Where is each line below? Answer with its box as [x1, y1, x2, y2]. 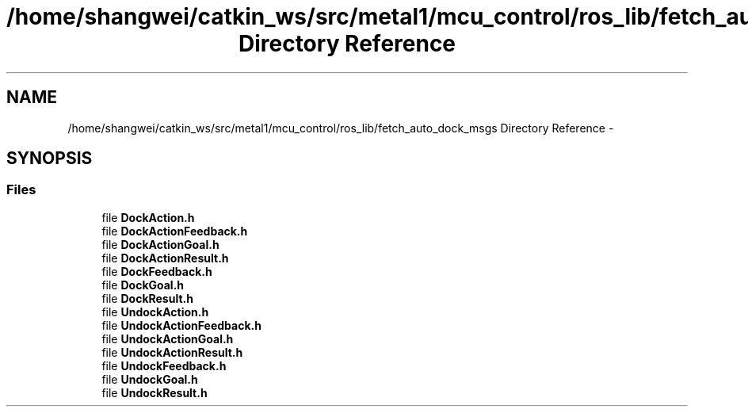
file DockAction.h [101, 210, 195, 224]
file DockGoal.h [101, 277, 185, 292]
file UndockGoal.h [101, 372, 198, 386]
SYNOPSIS [6, 148, 93, 169]
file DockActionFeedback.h [101, 224, 248, 238]
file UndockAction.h [101, 304, 209, 319]
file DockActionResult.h [101, 250, 229, 265]
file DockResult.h [101, 291, 193, 305]
